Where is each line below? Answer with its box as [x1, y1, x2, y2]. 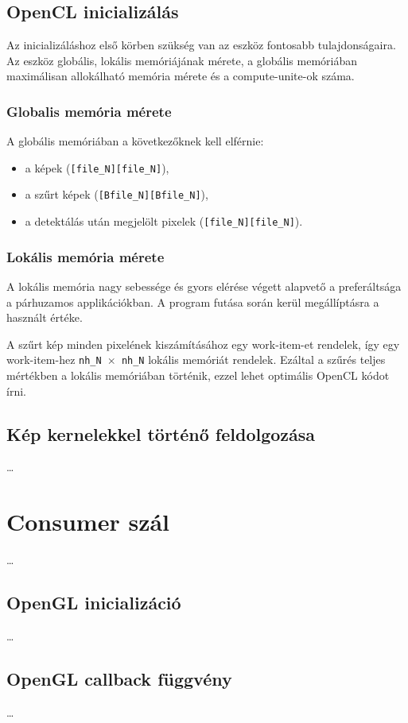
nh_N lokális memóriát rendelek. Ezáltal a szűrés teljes [121, 351, 386, 368]
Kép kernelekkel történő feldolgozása [6, 421, 316, 446]
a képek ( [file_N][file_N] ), [25, 159, 169, 176]
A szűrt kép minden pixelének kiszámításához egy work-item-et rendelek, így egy [6, 335, 400, 352]
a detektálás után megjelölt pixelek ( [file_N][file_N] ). [25, 213, 303, 230]
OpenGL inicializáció [6, 590, 181, 615]
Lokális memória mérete [6, 246, 165, 266]
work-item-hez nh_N [6, 351, 102, 368]
